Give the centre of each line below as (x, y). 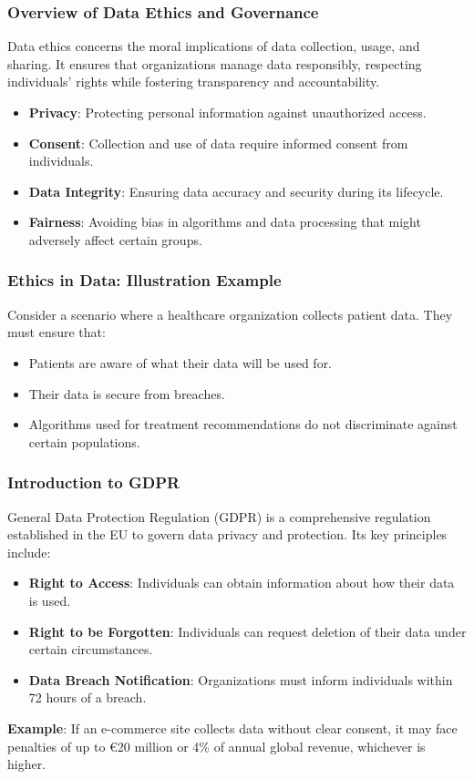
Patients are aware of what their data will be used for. (180, 362)
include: (29, 552)
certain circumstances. (91, 649)
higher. (27, 764)
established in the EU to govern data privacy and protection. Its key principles (227, 534)
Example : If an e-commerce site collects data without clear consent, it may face (232, 728)
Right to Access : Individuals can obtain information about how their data (242, 583)
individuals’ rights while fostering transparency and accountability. (194, 82)
